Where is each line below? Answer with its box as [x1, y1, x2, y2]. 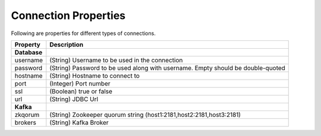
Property [14, 40, 41, 49]
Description [49, 40, 83, 49]
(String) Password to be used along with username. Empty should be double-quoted [49, 64, 285, 72]
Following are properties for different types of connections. [11, 30, 156, 37]
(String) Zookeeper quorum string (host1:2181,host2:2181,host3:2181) [49, 110, 241, 119]
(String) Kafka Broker [49, 118, 109, 126]
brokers [14, 118, 37, 126]
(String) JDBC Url [49, 95, 98, 103]
